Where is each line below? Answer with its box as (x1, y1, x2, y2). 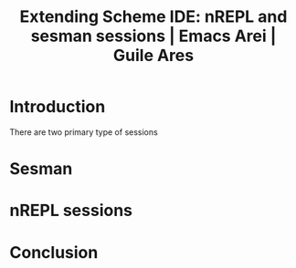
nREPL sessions (9, 201, 133, 221)
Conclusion (9, 242, 99, 263)
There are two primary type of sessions (9, 126, 158, 138)
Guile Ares (112, 46, 195, 66)
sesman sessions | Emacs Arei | (30, 26, 277, 46)
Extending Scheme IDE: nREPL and (19, 6, 288, 27)
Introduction (9, 97, 106, 118)
